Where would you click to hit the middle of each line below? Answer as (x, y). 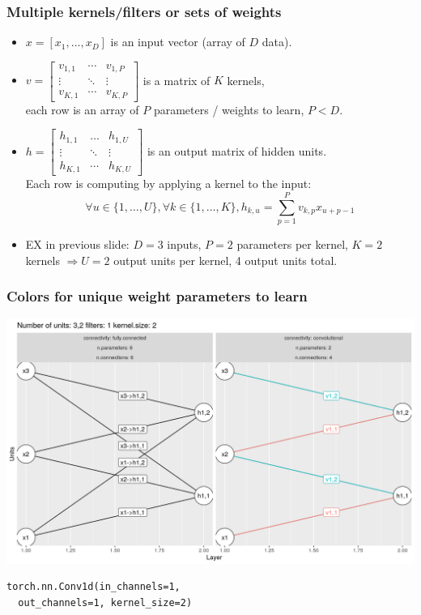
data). (277, 42)
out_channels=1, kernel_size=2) (105, 602)
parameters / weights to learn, (229, 109)
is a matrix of (176, 80)
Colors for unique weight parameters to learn (157, 296)
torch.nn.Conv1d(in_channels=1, (94, 587)
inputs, (184, 244)
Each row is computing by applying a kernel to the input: (168, 184)
